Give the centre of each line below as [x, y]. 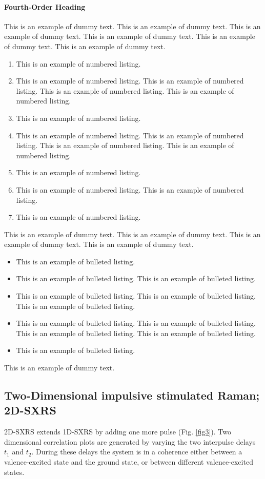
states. [14, 472]
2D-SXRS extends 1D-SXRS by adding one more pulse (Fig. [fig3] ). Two [118, 432]
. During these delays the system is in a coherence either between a [137, 452]
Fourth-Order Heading [45, 6]
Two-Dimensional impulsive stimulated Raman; [132, 395]
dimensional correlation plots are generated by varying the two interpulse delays [130, 441]
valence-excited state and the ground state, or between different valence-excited [129, 462]
